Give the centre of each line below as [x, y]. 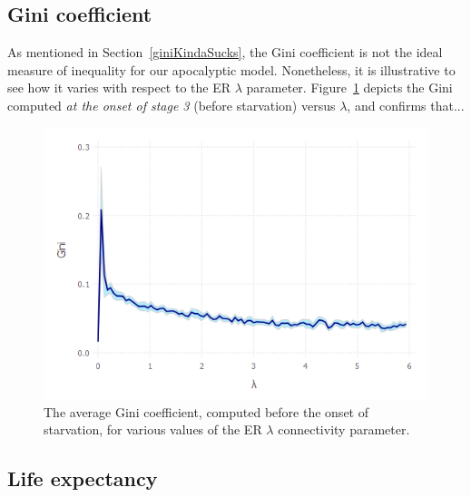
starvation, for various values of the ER [153, 429]
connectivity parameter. [344, 429]
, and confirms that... [406, 105]
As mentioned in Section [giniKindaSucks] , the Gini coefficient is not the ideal [225, 52]
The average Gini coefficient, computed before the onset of [206, 411]
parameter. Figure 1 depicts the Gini [349, 88]
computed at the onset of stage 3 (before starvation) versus [172, 105]
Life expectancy [83, 478]
